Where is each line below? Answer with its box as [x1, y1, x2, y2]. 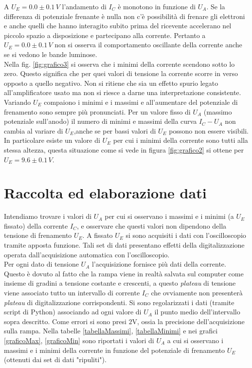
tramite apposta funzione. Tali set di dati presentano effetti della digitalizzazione [4, 240, 245, 250]
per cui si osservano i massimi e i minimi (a [105, 211, 234, 221]
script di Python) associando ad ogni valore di [4, 307, 142, 317]
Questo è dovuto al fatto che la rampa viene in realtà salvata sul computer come [4, 268, 244, 278]
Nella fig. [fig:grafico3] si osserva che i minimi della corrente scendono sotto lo [4, 58, 235, 69]
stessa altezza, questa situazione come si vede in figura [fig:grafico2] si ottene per [4, 144, 244, 155]
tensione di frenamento [4, 230, 72, 240]
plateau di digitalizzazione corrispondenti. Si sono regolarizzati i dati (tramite [4, 297, 234, 307]
